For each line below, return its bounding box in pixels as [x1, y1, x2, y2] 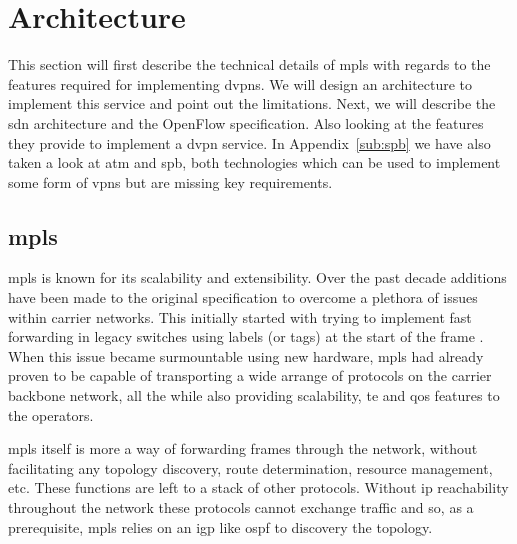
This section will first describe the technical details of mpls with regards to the [8, 54, 491, 75]
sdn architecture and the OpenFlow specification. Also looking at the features [8, 112, 484, 133]
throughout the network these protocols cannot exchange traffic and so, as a [8, 497, 474, 518]
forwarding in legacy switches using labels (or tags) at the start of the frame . [8, 326, 484, 347]
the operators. [8, 404, 94, 425]
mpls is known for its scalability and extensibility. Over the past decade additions [8, 267, 507, 288]
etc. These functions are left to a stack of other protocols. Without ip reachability [8, 477, 509, 498]
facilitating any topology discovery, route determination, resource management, [8, 457, 493, 478]
